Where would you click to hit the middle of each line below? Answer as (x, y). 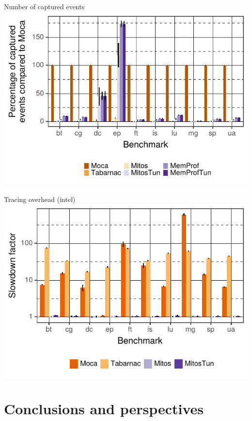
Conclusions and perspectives (104, 409)
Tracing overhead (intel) (40, 199)
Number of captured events (44, 6)
